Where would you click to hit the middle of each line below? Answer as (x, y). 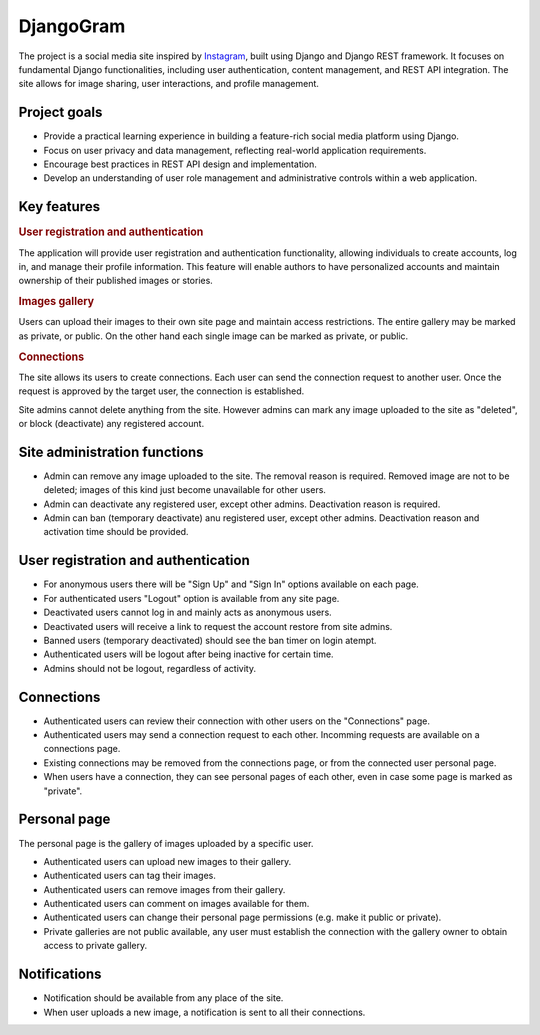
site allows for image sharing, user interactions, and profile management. (169, 84)
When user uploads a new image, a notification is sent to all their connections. (204, 1012)
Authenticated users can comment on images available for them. (176, 904)
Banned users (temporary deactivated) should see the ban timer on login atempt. (210, 640)
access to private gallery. (95, 946)
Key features (59, 206)
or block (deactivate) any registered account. (111, 424)
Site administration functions (111, 451)
